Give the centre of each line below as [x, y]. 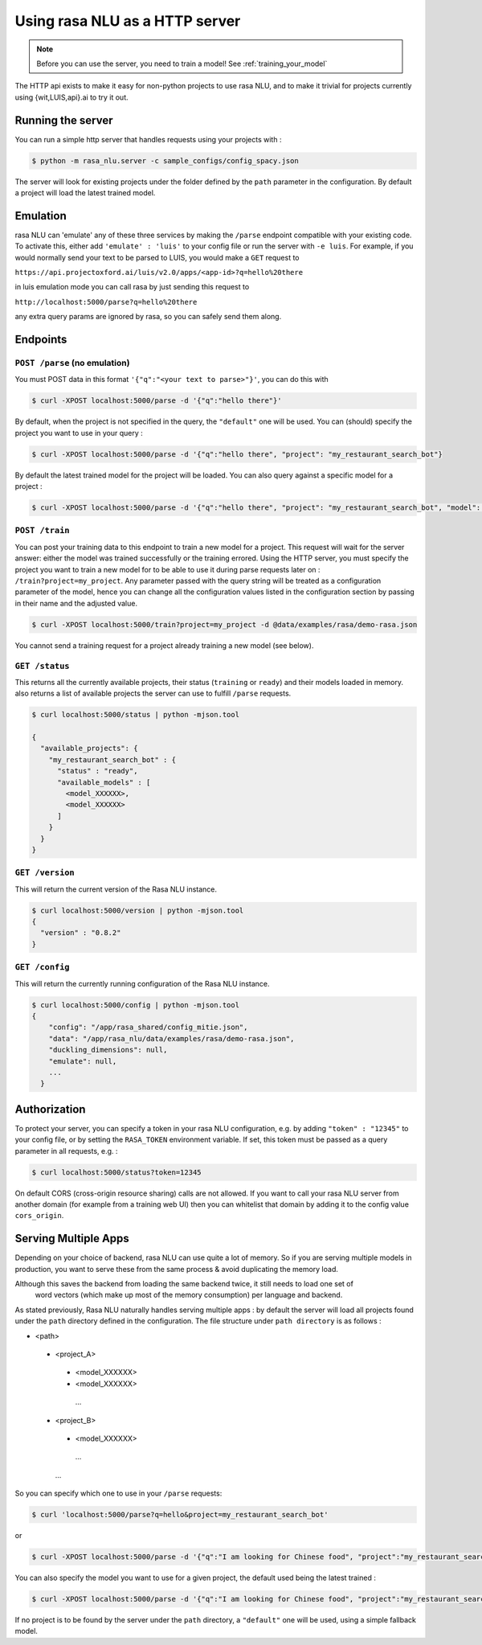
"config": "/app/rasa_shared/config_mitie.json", [148, 1028]
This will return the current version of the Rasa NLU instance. [116, 889]
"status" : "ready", [98, 771]
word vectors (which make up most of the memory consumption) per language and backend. [189, 1295]
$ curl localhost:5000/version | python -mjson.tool [138, 910]
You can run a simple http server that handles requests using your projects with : [148, 139]
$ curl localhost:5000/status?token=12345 [116, 1172]
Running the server [64, 120]
